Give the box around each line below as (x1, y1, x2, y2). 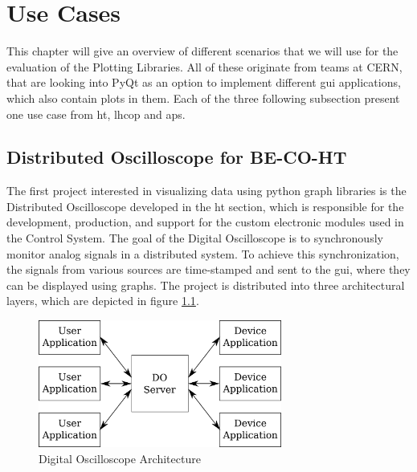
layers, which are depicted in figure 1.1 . (6, 292, 199, 309)
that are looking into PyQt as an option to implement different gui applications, (6, 74, 401, 91)
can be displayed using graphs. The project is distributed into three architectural (6, 276, 405, 293)
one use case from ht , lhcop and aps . (6, 105, 186, 122)
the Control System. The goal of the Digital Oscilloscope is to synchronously (6, 230, 383, 246)
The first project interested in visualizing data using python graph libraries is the (6, 182, 407, 199)
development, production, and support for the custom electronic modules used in (6, 214, 404, 230)
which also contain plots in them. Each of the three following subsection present (6, 89, 400, 106)
